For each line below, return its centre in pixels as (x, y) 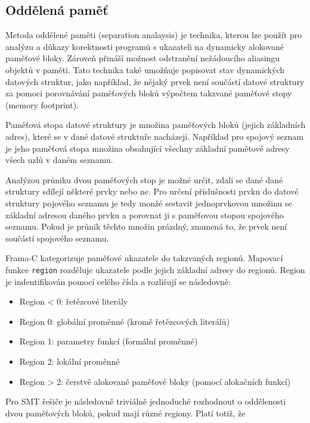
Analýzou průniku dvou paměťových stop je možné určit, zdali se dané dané (144, 179)
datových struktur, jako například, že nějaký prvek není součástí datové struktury (155, 81)
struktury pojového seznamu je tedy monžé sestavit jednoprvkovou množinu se (149, 203)
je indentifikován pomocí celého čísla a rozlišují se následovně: (118, 281)
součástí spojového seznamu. (57, 238)
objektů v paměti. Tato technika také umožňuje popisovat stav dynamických (145, 69)
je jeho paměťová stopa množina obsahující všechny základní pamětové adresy (148, 148)
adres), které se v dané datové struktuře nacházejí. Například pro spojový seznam (154, 136)
